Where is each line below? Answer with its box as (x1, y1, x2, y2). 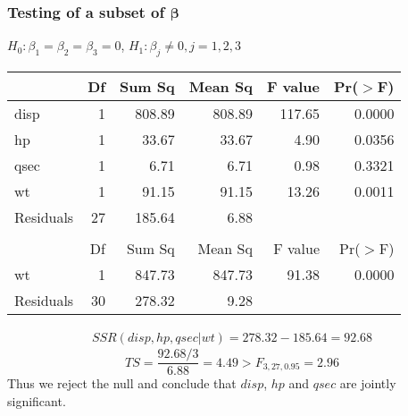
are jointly (339, 374, 396, 393)
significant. (7, 391, 66, 410)
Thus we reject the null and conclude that (7, 374, 237, 393)
